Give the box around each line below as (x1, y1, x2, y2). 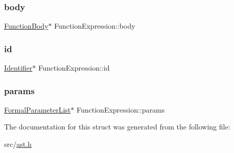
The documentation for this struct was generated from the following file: (4, 121, 230, 132)
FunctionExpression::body (54, 20, 135, 31)
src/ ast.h (4, 139, 32, 149)
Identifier (4, 62, 33, 73)
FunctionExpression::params (76, 104, 165, 115)
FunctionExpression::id (38, 62, 110, 73)
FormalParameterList (4, 104, 71, 115)
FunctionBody (4, 20, 49, 31)
